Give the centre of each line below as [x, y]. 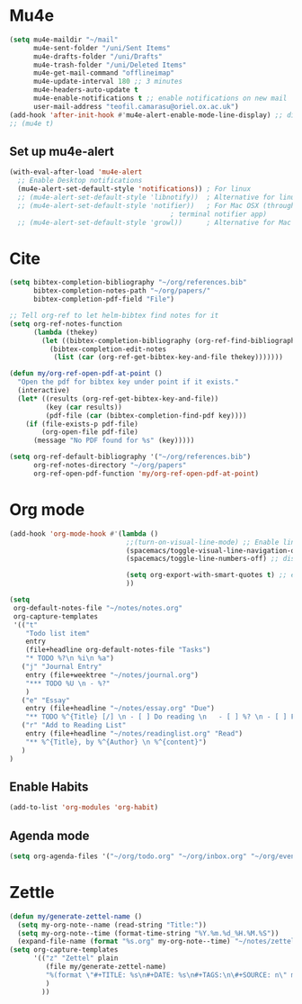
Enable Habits [49, 787]
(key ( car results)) [84, 407]
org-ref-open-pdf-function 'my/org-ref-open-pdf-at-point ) [146, 474]
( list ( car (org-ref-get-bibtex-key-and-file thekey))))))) [168, 357]
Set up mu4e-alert [62, 151]
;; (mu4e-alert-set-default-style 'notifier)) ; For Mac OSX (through [156, 205]
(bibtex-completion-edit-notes [108, 349]
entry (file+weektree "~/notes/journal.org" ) [112, 675]
